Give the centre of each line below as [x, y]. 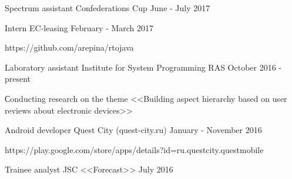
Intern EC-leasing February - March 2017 [79, 27]
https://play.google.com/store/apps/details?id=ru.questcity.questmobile [134, 149]
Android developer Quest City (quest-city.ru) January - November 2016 [133, 130]
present [18, 79]
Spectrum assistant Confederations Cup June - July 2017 [108, 8]
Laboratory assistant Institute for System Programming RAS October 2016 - [143, 67]
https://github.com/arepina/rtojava [69, 47]
